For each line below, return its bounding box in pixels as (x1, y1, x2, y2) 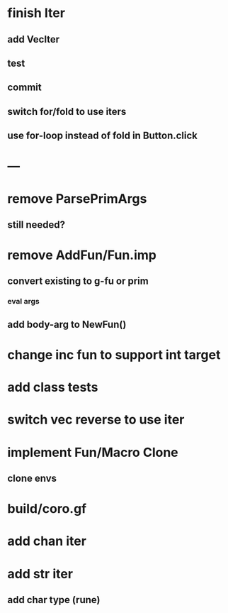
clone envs (7, 472, 57, 484)
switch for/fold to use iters (7, 105, 127, 118)
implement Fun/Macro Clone (7, 444, 178, 460)
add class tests (7, 380, 98, 395)
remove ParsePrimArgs (7, 190, 147, 206)
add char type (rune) (7, 594, 101, 606)
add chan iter (7, 534, 87, 549)
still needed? (7, 219, 66, 231)
